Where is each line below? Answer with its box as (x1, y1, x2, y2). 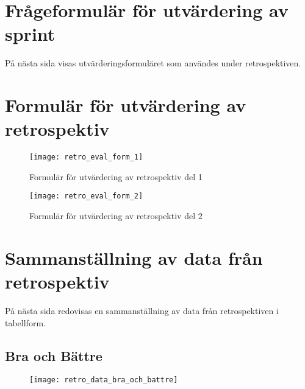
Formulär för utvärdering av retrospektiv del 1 (29, 170, 203, 183)
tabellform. (5, 316, 46, 329)
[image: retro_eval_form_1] (29, 153, 143, 162)
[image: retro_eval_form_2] (29, 192, 143, 201)
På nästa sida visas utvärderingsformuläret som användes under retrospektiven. (5, 57, 301, 69)
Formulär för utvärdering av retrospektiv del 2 (29, 209, 203, 222)
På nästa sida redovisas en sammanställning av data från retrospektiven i (5, 304, 279, 317)
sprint (5, 21, 56, 46)
